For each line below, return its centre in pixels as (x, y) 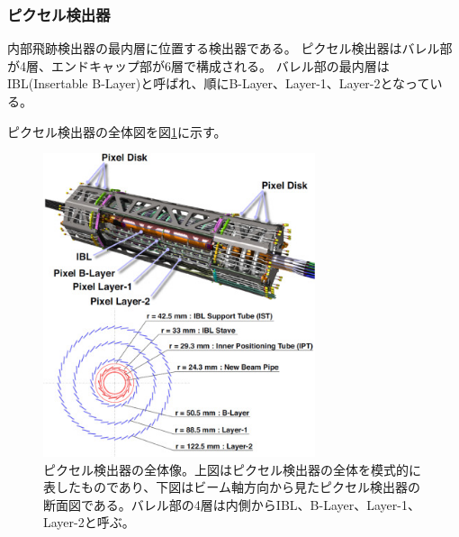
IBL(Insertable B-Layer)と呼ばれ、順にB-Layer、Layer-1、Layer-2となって (219, 83)
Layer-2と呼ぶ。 (89, 522)
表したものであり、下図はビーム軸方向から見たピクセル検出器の (232, 487)
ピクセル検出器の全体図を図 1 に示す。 (117, 131)
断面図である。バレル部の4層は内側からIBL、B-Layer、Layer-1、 (232, 504)
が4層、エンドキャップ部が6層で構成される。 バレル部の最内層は (198, 65)
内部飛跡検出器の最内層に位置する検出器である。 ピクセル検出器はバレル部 (230, 48)
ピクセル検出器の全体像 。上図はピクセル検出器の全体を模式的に (232, 469)
